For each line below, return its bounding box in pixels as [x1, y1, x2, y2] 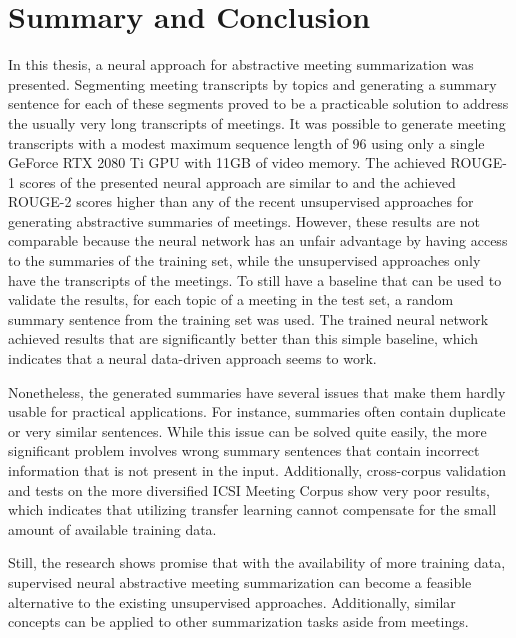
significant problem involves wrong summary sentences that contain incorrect [8, 440, 480, 461]
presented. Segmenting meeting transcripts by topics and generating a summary [8, 73, 497, 94]
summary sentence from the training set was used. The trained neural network [8, 308, 489, 329]
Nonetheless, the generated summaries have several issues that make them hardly [8, 381, 506, 402]
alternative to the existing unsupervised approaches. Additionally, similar [8, 591, 456, 612]
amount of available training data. [8, 518, 217, 539]
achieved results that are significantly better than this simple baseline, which [8, 328, 478, 349]
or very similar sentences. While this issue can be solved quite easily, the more [8, 420, 487, 441]
